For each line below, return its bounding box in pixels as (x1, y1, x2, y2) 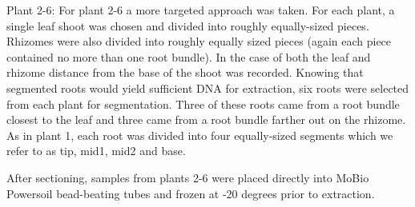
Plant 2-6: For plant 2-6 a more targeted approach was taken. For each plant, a (6, 2, 395, 18)
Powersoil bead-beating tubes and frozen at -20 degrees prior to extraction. (6, 185, 375, 201)
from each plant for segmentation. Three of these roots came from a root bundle (6, 95, 400, 112)
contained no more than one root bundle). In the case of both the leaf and (6, 48, 371, 65)
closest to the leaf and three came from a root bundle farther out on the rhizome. (6, 111, 406, 128)
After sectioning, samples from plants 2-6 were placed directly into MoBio (6, 169, 369, 185)
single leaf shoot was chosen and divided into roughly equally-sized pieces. (6, 17, 369, 34)
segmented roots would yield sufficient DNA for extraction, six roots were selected (6, 79, 409, 96)
